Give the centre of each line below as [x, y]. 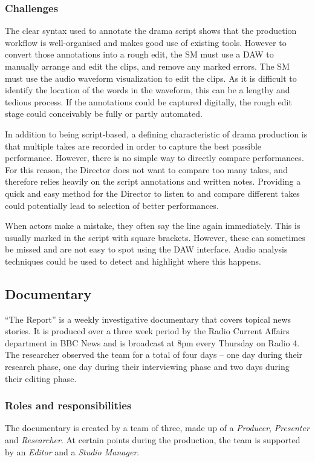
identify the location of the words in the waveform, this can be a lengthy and [148, 90]
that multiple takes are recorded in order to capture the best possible [133, 146]
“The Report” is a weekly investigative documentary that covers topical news [148, 319]
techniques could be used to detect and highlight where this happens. [133, 261]
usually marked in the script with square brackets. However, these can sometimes [155, 237]
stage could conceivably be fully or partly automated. [104, 114]
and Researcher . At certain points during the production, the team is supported [153, 440]
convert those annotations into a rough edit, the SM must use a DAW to [139, 54]
